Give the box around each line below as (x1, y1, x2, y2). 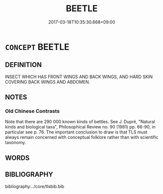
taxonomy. (5, 140, 26, 146)
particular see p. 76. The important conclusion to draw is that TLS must (5, 129, 147, 135)
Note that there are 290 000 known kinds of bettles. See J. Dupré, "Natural (5, 119, 155, 125)
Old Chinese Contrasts (5, 108, 60, 115)
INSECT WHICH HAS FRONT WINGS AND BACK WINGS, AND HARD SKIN (5, 74, 153, 80)
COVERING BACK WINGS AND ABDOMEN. (5, 79, 91, 85)
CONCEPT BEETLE (5, 41, 70, 52)
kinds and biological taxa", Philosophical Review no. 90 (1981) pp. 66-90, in (5, 124, 156, 130)
